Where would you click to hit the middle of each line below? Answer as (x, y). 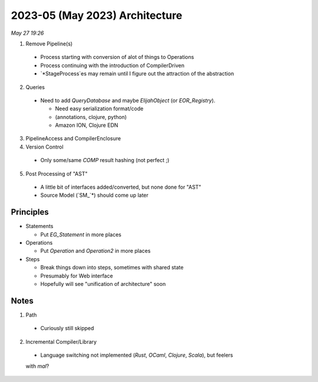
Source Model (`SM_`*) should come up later (95, 195)
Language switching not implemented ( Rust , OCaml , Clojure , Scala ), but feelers (137, 355)
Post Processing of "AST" (57, 173)
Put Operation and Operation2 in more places (95, 251)
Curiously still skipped (67, 328)
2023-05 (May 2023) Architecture (97, 15)
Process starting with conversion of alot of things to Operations (117, 57)
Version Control (45, 147)
